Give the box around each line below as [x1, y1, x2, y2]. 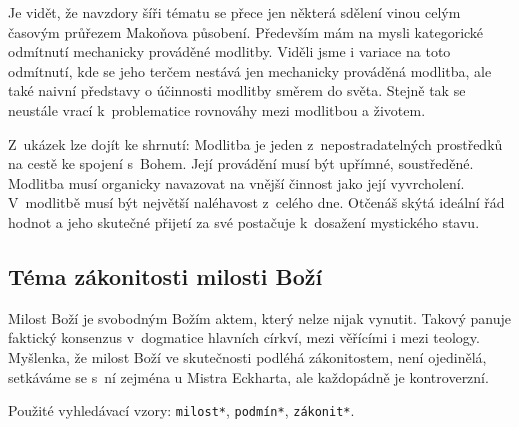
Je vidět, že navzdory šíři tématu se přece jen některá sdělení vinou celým [8, 2, 461, 22]
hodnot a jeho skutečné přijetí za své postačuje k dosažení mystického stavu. [8, 211, 480, 232]
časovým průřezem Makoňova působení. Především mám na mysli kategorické [8, 21, 484, 42]
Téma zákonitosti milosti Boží [8, 260, 323, 291]
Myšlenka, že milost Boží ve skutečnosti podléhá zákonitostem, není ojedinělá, [8, 346, 487, 367]
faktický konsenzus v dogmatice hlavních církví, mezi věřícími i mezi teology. [8, 327, 480, 348]
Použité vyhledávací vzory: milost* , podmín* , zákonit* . [8, 400, 355, 421]
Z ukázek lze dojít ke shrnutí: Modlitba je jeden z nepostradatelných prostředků [8, 133, 503, 154]
